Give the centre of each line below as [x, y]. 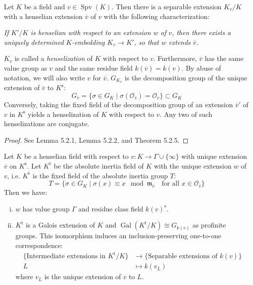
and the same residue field [94, 67]
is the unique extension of [83, 276]
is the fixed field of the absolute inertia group [100, 175]
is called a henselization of [54, 58]
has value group [46, 208]
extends [180, 42]
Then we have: [26, 192]
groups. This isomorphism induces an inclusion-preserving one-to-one [118, 236]
